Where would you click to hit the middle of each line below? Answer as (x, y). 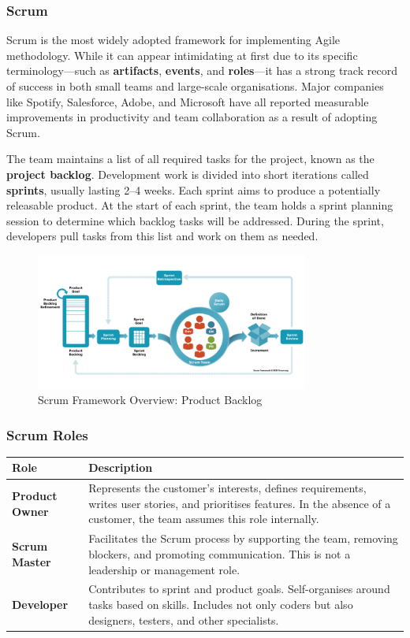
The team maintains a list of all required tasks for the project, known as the (190, 159)
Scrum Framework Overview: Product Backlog (150, 400)
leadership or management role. (164, 569)
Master (32, 561)
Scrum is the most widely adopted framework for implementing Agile (173, 40)
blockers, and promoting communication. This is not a (220, 553)
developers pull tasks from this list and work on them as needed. (162, 236)
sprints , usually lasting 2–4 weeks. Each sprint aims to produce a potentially (194, 189)
